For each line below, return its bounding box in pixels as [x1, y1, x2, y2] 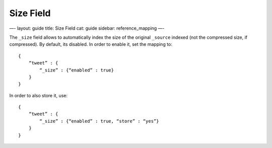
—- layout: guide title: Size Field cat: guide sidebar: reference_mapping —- [9, 25, 165, 31]
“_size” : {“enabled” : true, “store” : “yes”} [39, 118, 159, 124]
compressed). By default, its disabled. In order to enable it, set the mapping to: [9, 41, 172, 47]
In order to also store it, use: [9, 92, 68, 98]
